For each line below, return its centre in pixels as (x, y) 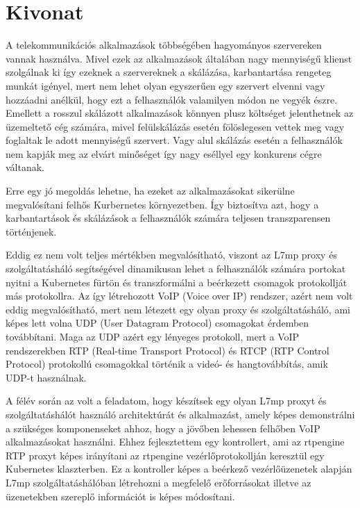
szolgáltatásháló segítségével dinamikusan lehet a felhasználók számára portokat (176, 269)
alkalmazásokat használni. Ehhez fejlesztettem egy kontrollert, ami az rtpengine (175, 442)
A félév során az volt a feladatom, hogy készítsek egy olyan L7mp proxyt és (166, 401)
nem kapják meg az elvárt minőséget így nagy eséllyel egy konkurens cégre (164, 153)
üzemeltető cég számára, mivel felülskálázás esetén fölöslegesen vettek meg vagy (175, 126)
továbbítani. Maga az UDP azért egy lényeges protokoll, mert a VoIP (153, 336)
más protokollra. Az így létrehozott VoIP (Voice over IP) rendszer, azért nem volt (179, 296)
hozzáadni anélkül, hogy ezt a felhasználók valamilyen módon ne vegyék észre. (172, 99)
